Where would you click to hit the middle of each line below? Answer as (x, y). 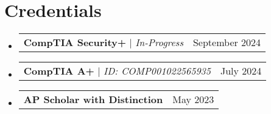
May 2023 (193, 99)
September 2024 (227, 42)
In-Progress (159, 42)
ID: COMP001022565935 (157, 71)
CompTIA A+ (59, 71)
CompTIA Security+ (75, 42)
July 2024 (241, 71)
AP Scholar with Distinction (93, 99)
